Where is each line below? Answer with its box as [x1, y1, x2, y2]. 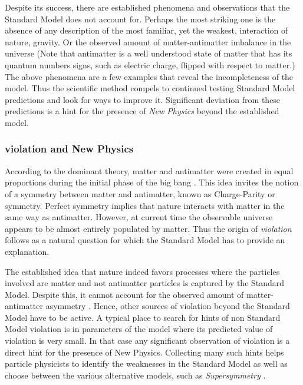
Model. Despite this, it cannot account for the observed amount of [5, 288, 244, 300]
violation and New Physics [5, 141, 134, 156]
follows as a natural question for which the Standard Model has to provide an [5, 234, 285, 246]
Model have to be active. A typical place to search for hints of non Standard [5, 311, 281, 323]
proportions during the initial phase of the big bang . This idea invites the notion [5, 176, 299, 188]
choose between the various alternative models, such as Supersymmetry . [5, 369, 266, 381]
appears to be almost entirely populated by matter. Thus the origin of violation [5, 222, 292, 234]
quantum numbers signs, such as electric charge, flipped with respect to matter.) [5, 58, 295, 71]
